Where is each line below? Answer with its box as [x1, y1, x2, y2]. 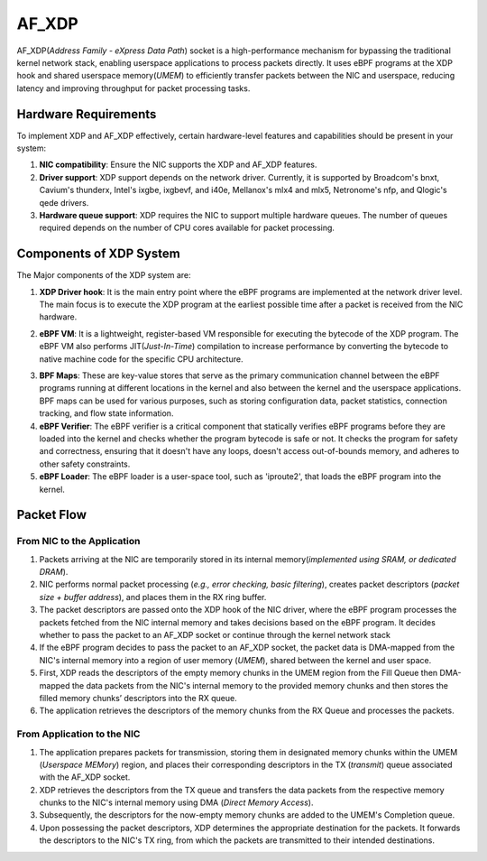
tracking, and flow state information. [39, 408, 174, 419]
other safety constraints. [39, 458, 131, 469]
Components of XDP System [16, 246, 180, 262]
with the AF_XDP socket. [39, 772, 131, 782]
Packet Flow [16, 507, 87, 523]
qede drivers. [39, 197, 89, 208]
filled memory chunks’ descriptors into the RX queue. [39, 692, 238, 703]
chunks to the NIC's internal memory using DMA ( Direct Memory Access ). [39, 797, 314, 808]
